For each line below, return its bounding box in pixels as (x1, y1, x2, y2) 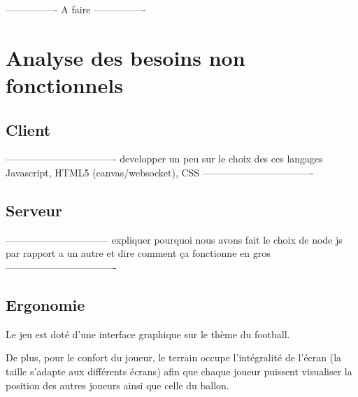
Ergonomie (6, 293, 85, 315)
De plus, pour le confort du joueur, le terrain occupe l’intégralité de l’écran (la (6, 350, 342, 365)
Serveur (6, 199, 62, 221)
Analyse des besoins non (6, 43, 245, 71)
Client (6, 118, 51, 140)
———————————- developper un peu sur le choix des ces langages (6, 151, 323, 166)
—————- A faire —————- (6, 2, 146, 16)
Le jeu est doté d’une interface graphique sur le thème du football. (6, 326, 290, 341)
